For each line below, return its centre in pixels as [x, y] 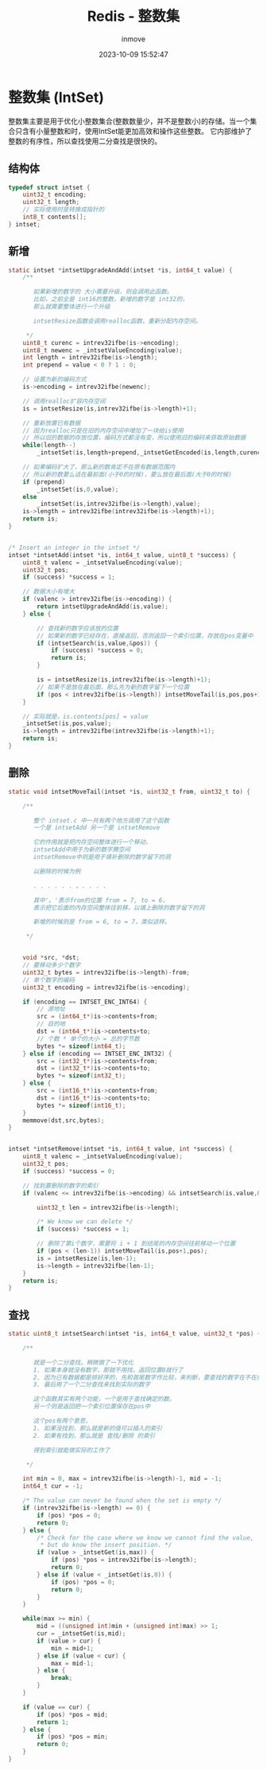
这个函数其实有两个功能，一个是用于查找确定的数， [104, 1399]
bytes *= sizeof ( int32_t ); [81, 1076]
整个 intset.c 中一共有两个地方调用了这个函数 [101, 820]
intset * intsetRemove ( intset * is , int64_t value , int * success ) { [120, 1149]
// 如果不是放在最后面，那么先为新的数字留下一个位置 [113, 687]
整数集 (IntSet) [56, 97]
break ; [62, 1678]
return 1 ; [53, 1722]
